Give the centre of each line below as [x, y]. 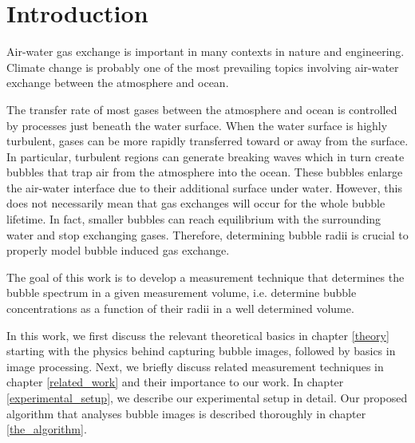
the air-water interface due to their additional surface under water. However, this [204, 187]
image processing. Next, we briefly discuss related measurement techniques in [195, 366]
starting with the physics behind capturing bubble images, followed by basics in [201, 351]
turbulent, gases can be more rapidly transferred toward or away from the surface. [207, 141]
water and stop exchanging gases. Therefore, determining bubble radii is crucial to [207, 234]
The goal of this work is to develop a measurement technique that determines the [206, 277]
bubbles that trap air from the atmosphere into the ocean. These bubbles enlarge [205, 172]
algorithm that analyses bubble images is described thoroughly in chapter [186, 413]
